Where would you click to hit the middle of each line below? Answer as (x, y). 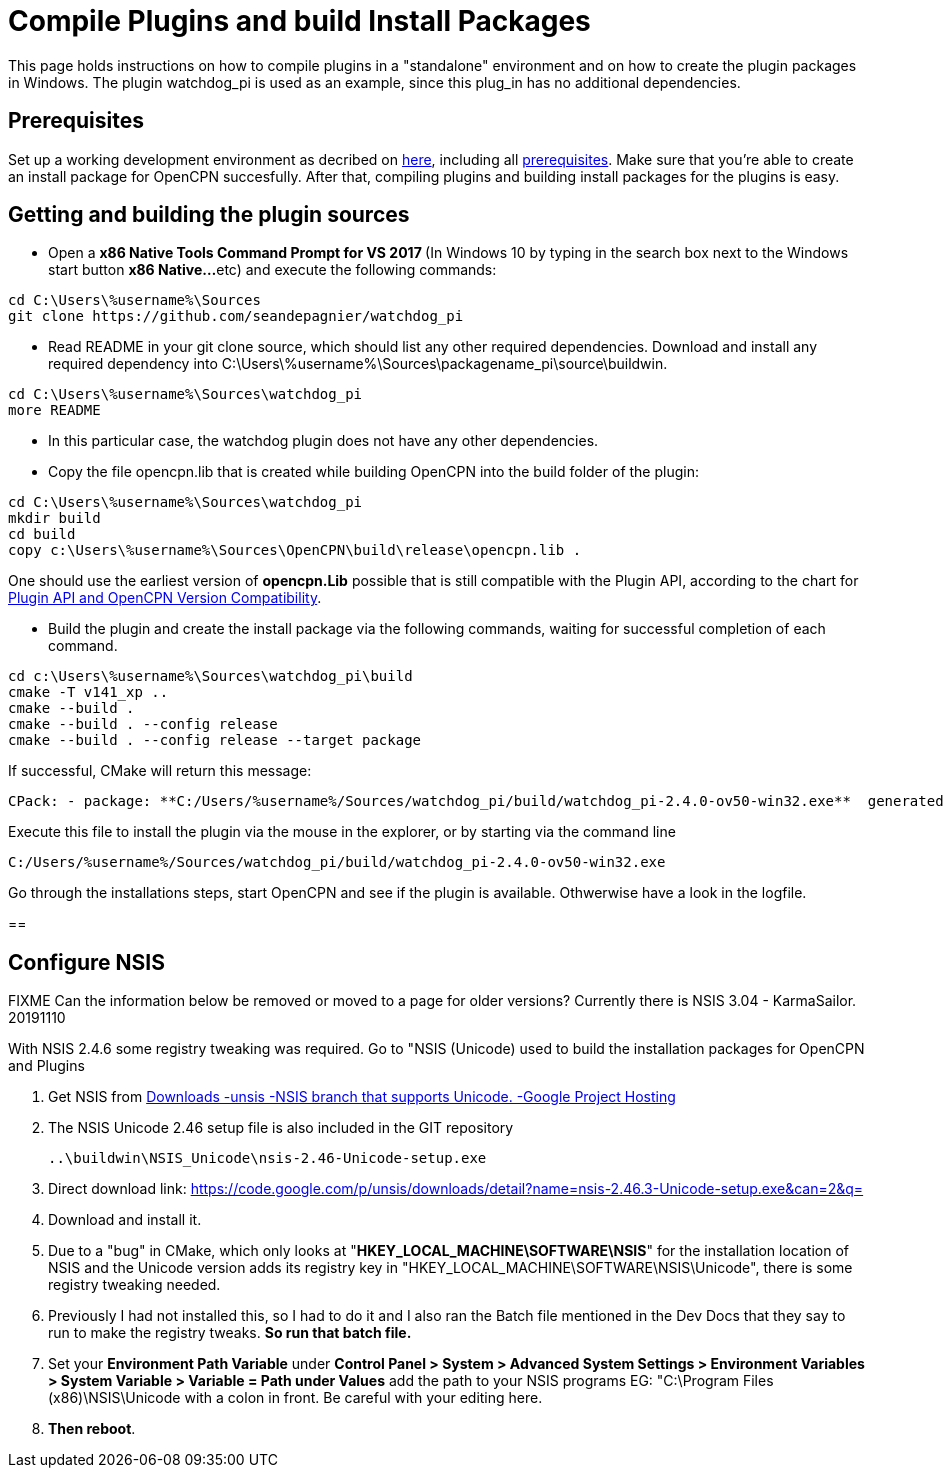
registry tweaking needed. (134, 1285)
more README (54, 410)
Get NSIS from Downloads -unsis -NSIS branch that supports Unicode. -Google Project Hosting (362, 1097)
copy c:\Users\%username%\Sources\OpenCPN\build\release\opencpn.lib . (295, 550)
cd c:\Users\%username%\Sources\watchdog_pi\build (210, 676)
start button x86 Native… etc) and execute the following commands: (272, 270)
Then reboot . (92, 1429)
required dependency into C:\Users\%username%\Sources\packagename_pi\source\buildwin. (358, 364)
